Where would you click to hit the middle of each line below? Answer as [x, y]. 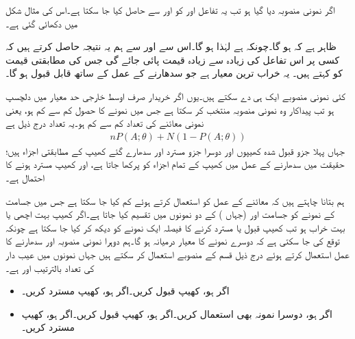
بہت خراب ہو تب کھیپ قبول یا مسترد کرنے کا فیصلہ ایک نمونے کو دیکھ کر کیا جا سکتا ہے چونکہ [175, 227]
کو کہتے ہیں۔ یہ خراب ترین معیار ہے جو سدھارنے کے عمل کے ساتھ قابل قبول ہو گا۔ [174, 73]
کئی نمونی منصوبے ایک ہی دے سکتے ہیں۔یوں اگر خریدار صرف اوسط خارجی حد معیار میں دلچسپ [176, 96]
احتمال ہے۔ [25, 177]
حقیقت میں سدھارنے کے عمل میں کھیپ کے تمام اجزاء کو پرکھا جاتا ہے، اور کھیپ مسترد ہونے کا [175, 164]
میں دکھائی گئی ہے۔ [42, 23]
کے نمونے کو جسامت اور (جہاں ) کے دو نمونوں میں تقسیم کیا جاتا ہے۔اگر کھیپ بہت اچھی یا [170, 214]
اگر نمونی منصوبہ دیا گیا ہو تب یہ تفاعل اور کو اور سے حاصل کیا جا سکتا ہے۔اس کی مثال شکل [170, 10]
